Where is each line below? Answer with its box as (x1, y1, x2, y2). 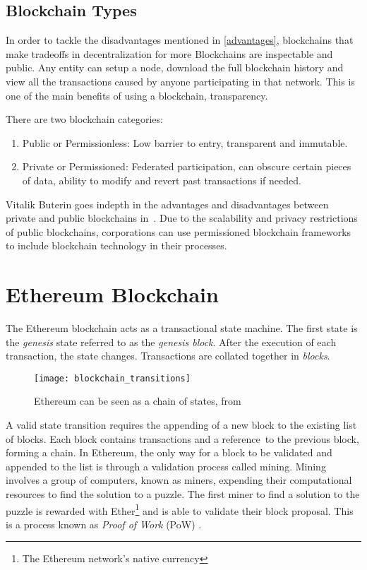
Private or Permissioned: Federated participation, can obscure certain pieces (22, 159, 351, 174)
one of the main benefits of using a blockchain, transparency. (6, 88, 268, 102)
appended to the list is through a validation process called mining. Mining (6, 458, 326, 473)
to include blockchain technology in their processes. (6, 238, 227, 253)
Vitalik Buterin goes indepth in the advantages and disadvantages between (6, 196, 329, 211)
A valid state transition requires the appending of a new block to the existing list (6, 417, 357, 432)
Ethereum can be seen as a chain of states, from (34, 393, 241, 408)
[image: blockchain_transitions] (34, 373, 191, 384)
